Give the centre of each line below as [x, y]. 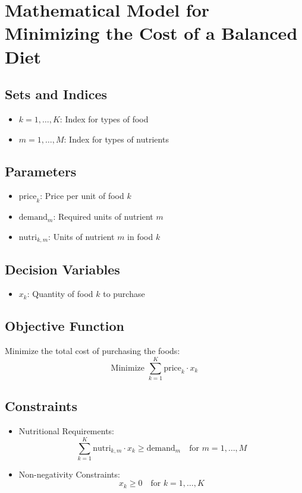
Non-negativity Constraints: [69, 474]
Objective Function [65, 326]
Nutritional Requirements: [66, 431]
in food [140, 236]
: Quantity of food [60, 294]
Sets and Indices [56, 94]
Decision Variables [62, 269]
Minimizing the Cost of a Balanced [151, 33]
